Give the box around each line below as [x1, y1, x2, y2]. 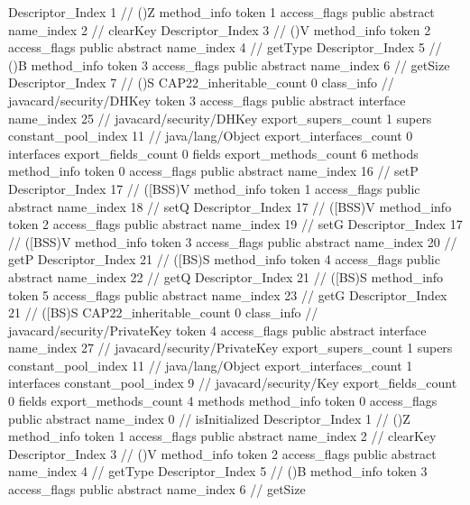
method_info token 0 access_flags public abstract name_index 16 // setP [8, 161, 419, 180]
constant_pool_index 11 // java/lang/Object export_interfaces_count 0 [8, 126, 413, 145]
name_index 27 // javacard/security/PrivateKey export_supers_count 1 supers [8, 338, 453, 357]
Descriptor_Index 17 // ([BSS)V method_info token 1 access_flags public [8, 179, 420, 197]
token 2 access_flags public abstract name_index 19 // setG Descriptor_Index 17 [8, 215, 463, 234]
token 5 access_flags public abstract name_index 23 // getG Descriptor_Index [8, 285, 447, 304]
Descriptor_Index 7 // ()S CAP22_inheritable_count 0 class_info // [8, 73, 394, 92]
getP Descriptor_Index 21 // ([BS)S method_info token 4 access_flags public [8, 250, 440, 269]
